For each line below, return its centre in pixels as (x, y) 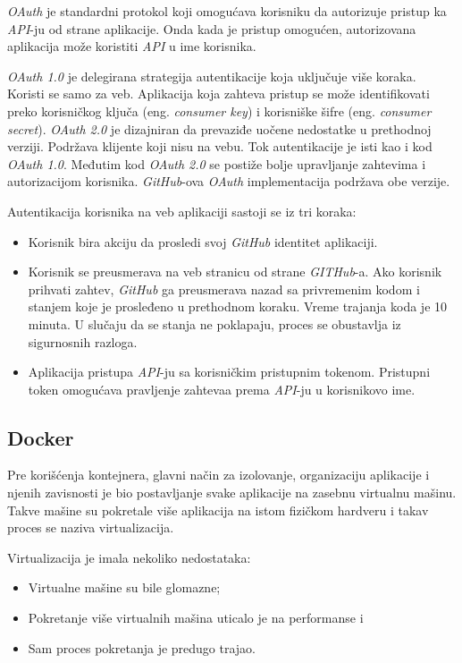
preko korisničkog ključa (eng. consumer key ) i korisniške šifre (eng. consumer (219, 110)
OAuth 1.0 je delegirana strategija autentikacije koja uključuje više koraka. (212, 76)
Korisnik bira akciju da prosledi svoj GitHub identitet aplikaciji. (203, 241)
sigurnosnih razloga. (83, 341)
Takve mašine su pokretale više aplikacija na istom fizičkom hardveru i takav (218, 510)
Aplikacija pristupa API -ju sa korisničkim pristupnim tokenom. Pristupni (229, 372)
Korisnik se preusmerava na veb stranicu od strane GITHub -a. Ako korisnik (235, 272)
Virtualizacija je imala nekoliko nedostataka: (129, 557)
